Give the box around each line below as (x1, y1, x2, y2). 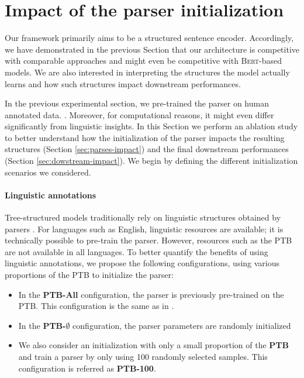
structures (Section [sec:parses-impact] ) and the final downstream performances (5, 143, 289, 155)
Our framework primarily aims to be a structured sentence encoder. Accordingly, (5, 32, 294, 44)
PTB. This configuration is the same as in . (18, 300, 174, 312)
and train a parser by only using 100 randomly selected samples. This (18, 350, 268, 362)
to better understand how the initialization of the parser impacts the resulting (5, 131, 285, 143)
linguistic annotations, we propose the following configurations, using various (5, 257, 280, 269)
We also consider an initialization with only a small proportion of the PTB (18, 339, 289, 351)
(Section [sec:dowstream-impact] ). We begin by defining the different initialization (5, 154, 298, 167)
